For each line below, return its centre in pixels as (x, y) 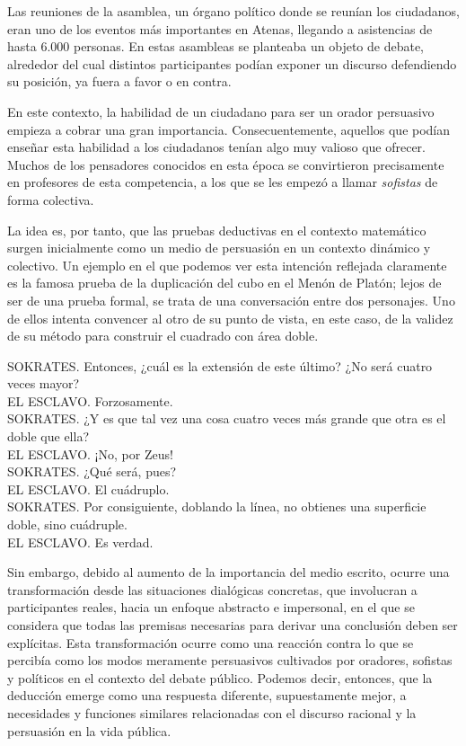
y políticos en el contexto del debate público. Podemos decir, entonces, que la (220, 677)
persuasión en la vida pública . (89, 730)
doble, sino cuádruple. (67, 524)
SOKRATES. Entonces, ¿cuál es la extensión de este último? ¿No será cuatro (220, 365)
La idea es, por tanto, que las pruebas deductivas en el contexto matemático (217, 230)
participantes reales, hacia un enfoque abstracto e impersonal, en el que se (211, 607)
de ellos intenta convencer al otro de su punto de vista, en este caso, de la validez (230, 318)
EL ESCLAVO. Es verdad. (80, 542)
